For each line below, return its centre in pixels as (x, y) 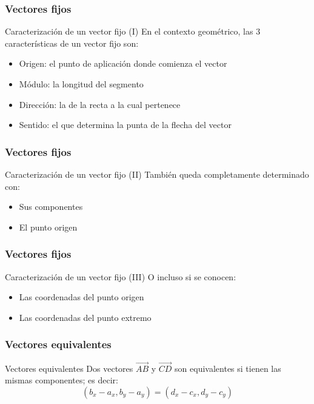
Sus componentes (51, 207)
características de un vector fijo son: (72, 43)
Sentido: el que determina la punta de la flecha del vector (125, 125)
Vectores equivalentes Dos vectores (69, 368)
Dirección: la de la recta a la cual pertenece (100, 104)
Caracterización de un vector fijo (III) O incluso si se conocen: (121, 276)
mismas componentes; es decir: (62, 380)
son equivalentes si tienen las (228, 368)
